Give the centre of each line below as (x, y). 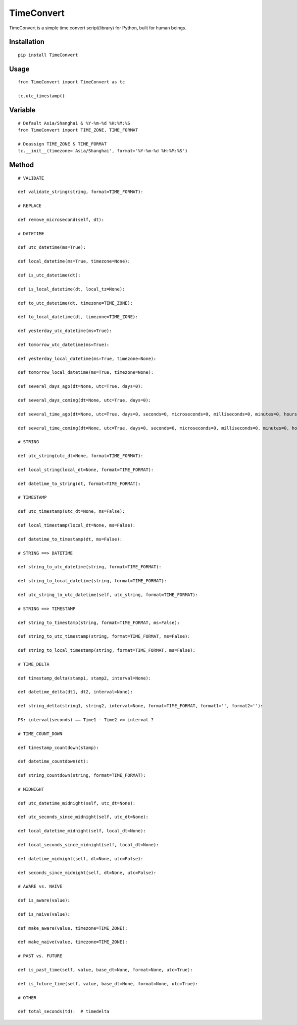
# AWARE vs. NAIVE (40, 887)
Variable (22, 110)
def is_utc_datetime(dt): (49, 275)
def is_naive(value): (44, 914)
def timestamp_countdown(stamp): (58, 748)
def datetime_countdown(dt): (53, 761)
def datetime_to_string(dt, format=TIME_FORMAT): (79, 483)
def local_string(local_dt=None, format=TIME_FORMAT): (86, 470)
